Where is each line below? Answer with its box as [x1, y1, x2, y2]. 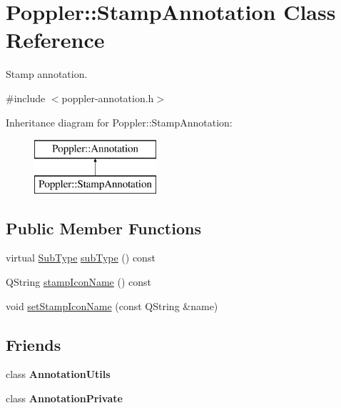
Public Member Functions [6, 217, 201, 239]
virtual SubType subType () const [6, 250, 156, 265]
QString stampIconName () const [6, 274, 151, 289]
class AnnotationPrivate [6, 391, 123, 406]
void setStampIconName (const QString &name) [6, 298, 218, 313]
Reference [6, 25, 105, 54]
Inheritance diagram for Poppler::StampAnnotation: [6, 114, 233, 129]
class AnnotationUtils [6, 367, 111, 382]
